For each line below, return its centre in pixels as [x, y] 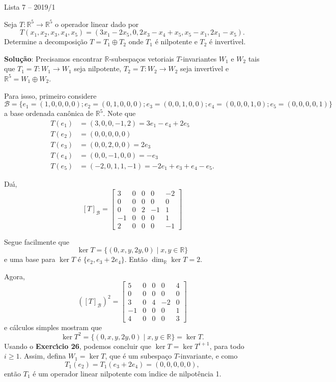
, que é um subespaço [138, 356]
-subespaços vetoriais [142, 58]
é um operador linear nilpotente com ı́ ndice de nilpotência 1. [127, 373]
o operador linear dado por [97, 24]
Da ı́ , [11, 183]
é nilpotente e [176, 41]
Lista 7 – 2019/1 [30, 7]
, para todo [227, 346]
